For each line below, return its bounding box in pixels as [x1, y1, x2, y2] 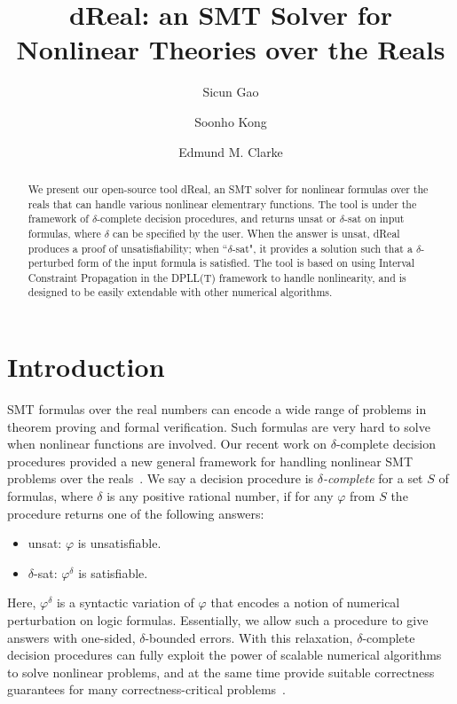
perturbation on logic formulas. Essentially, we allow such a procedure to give [7, 611, 429, 630]
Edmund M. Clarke [178, 142, 283, 160]
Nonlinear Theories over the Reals [16, 31, 445, 67]
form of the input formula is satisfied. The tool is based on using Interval [77, 255, 415, 270]
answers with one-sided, [7, 628, 136, 646]
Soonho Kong [194, 112, 267, 130]
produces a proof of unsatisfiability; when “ [28, 240, 228, 255]
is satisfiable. [78, 563, 148, 582]
